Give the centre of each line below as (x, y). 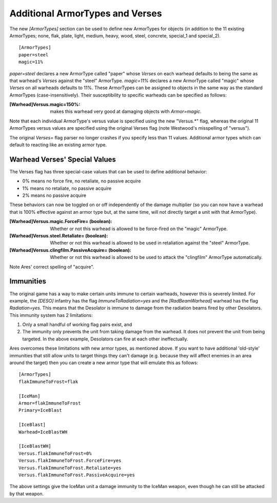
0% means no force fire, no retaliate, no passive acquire (82, 181)
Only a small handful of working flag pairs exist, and (77, 325)
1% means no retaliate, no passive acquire (67, 188)
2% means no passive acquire (54, 195)
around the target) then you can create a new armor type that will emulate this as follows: (104, 363)
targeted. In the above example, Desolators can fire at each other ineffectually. (105, 339)
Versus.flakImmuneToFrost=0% (55, 453)
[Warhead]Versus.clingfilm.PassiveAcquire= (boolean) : (70, 250)
